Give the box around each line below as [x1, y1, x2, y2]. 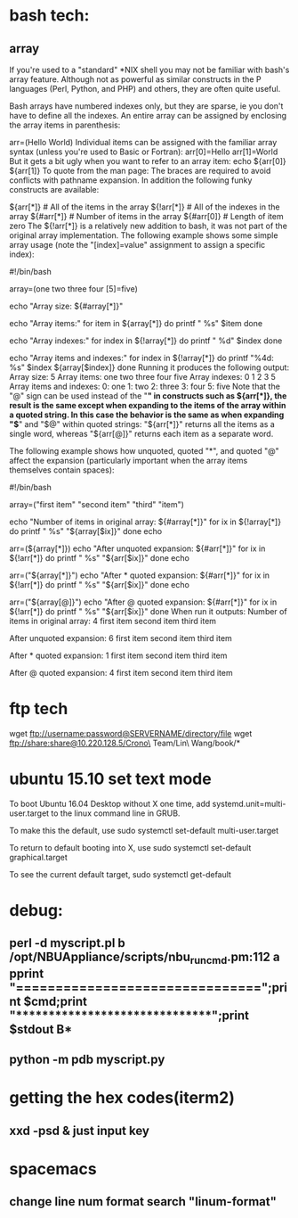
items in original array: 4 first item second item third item [9, 616, 216, 626]
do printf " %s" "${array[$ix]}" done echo [9, 526, 163, 536]
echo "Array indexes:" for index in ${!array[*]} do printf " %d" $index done [9, 335, 283, 346]
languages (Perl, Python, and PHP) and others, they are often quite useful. [9, 84, 281, 94]
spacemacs [9, 1158, 97, 1179]
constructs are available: [9, 185, 100, 194]
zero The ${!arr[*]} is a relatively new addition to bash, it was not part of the [9, 220, 287, 231]
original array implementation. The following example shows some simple [9, 230, 278, 241]
